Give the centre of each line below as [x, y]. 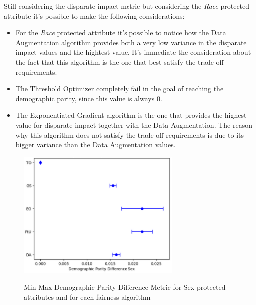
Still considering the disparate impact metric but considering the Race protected [127, 6]
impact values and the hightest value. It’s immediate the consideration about [133, 52]
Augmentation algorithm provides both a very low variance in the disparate [131, 42]
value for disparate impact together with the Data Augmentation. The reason [134, 125]
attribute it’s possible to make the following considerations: [94, 16]
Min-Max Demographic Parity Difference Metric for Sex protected [125, 287]
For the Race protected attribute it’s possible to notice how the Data [121, 33]
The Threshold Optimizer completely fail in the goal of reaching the [120, 89]
